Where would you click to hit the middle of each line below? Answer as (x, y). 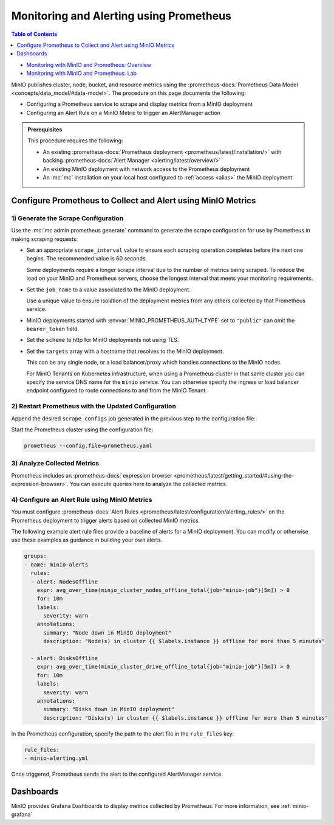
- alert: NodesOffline (64, 582)
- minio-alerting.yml (56, 758)
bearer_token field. (53, 329)
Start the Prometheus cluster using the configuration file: (82, 430)
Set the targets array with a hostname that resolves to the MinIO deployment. (125, 351)
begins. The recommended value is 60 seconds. (87, 259)
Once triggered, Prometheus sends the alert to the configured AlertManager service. (117, 774)
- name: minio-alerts (56, 565)
